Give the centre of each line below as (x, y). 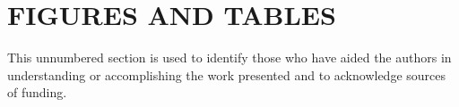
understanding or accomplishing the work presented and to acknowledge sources (227, 74)
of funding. (37, 92)
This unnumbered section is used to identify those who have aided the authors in (229, 58)
